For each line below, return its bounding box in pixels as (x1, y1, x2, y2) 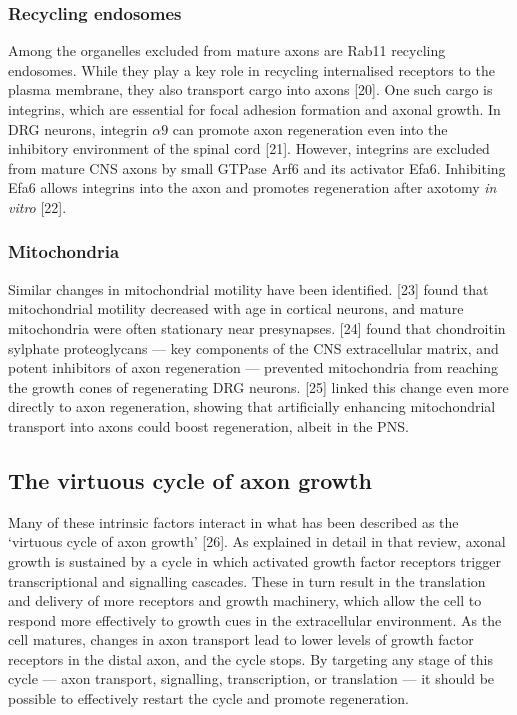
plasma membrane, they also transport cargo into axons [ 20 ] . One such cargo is (8, 79, 493, 100)
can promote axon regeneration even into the (172, 118, 448, 139)
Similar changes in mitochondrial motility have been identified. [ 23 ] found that (8, 278, 489, 299)
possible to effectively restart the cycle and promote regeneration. (8, 688, 409, 709)
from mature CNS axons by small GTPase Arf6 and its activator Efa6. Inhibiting (8, 157, 506, 178)
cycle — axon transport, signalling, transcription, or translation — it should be (8, 668, 495, 689)
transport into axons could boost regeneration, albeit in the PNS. (8, 415, 409, 436)
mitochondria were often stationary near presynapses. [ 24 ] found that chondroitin (8, 317, 506, 338)
